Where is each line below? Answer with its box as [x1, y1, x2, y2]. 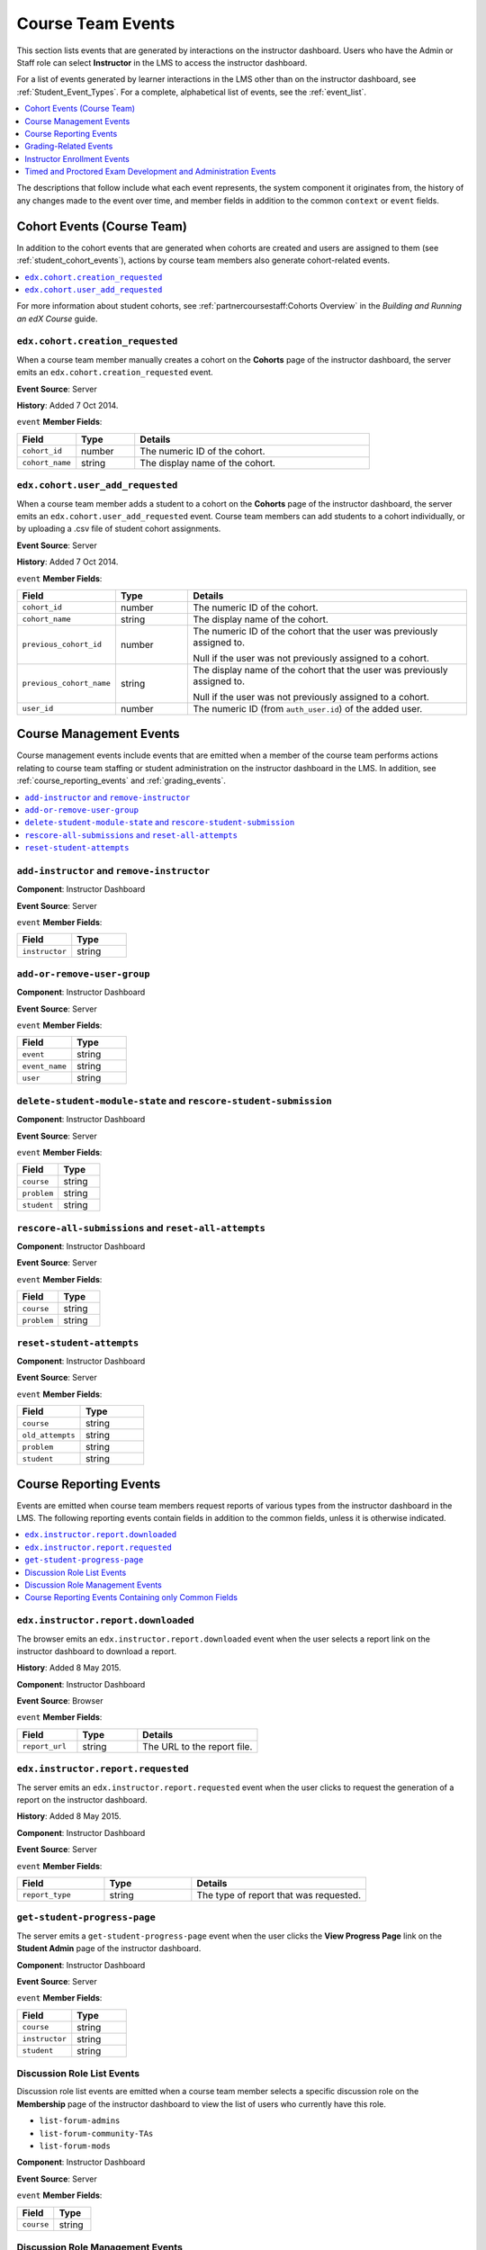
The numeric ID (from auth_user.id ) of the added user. [193, 702, 423, 715]
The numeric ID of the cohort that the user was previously [193, 625, 438, 637]
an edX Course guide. [16, 313, 98, 324]
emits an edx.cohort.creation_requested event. [16, 367, 213, 378]
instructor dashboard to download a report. [16, 1645, 177, 1656]
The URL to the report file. [142, 1740, 253, 1752]
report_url [22, 1741, 67, 1751]
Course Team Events [16, 13, 175, 33]
